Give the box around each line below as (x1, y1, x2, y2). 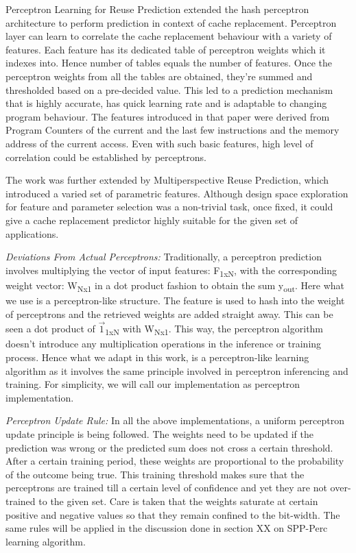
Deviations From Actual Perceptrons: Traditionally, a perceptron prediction (5, 249, 322, 264)
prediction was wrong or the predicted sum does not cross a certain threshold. (5, 440, 333, 454)
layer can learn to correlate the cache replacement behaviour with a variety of (5, 29, 332, 43)
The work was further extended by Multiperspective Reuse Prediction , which (5, 173, 329, 187)
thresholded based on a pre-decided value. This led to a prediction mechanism (5, 82, 333, 97)
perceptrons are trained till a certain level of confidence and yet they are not (5, 480, 327, 495)
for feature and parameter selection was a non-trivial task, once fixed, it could (5, 199, 333, 214)
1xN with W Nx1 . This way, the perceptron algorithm (105, 321, 324, 338)
